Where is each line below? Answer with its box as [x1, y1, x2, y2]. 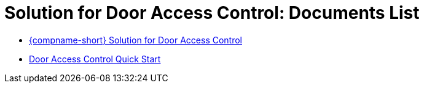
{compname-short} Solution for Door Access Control [29, 34, 242, 45]
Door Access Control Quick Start [29, 53, 161, 64]
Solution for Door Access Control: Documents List [4, 2, 420, 23]
